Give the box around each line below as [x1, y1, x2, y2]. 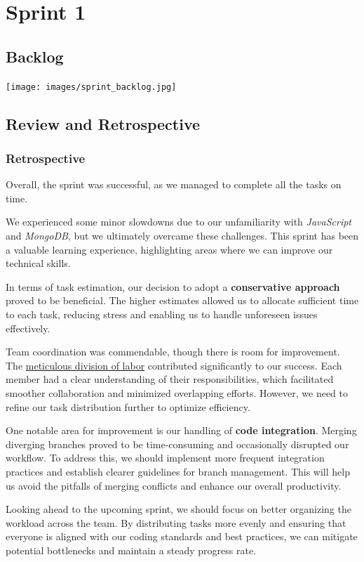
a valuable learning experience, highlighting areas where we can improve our [6, 242, 333, 256]
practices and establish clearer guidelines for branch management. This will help [6, 464, 350, 478]
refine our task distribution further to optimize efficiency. [6, 399, 250, 414]
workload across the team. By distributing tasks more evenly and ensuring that [6, 515, 346, 530]
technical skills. [6, 256, 71, 270]
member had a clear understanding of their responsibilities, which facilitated [6, 372, 334, 386]
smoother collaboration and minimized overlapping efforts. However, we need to [6, 385, 348, 400]
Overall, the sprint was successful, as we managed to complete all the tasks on [6, 177, 342, 192]
